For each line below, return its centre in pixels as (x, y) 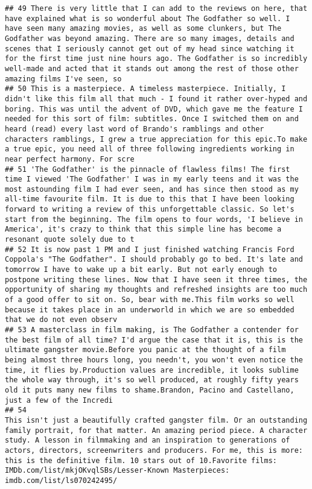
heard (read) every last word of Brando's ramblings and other (135, 129)
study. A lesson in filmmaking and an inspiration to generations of (148, 440)
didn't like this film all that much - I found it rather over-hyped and (156, 99)
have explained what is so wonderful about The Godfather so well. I (148, 18)
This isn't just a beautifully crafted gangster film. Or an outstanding (156, 420)
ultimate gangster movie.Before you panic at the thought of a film (145, 350)
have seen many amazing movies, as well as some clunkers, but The (143, 29)
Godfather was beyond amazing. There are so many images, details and (150, 38)
